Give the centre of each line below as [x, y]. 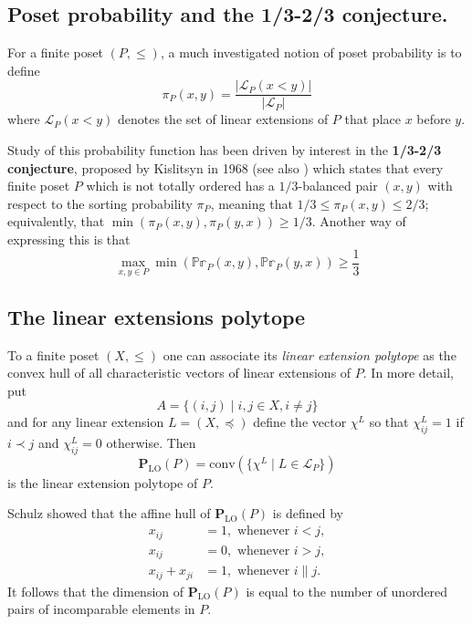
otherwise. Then [151, 443]
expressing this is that [69, 239]
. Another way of [359, 221]
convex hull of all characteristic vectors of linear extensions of [179, 373]
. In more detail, [408, 373]
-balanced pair [338, 186]
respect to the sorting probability [100, 203]
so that [389, 422]
